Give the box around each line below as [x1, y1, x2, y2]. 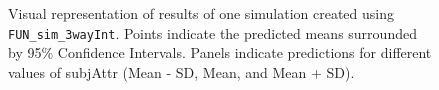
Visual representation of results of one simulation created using [8, 3, 395, 23]
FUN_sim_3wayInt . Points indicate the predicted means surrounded [8, 22, 417, 43]
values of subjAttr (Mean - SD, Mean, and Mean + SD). [8, 61, 355, 82]
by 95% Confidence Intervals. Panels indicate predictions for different [8, 42, 432, 63]
